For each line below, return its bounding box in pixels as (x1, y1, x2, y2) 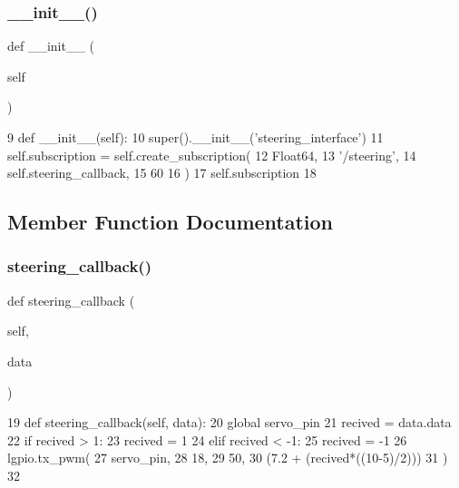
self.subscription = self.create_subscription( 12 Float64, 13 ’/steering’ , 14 (7, 145, 416, 164)
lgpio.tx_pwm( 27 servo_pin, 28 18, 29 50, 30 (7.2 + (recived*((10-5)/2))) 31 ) (7, 448, 448, 467)
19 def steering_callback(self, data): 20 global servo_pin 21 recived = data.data (7, 413, 452, 432)
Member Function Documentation (7, 208, 334, 236)
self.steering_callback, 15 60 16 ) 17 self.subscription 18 (7, 163, 317, 182)
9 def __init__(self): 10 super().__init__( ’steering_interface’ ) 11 (7, 128, 384, 146)
